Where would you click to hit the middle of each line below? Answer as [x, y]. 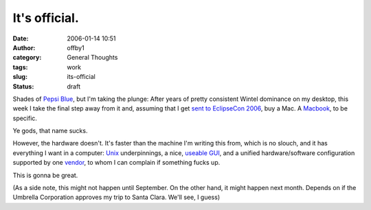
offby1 [76, 47]
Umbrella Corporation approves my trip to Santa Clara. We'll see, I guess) [116, 197]
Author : [24, 47]
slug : [20, 77]
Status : [23, 86]
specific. [25, 118]
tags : [20, 67]
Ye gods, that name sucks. [50, 131]
